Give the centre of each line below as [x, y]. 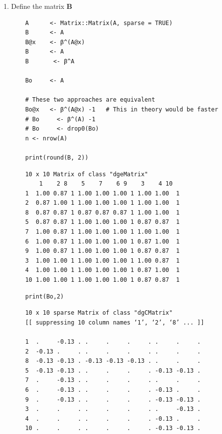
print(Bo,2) [45, 296]
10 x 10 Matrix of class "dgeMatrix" [86, 174]
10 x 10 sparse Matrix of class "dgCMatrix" [99, 313]
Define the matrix [38, 6]
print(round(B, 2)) [57, 157]
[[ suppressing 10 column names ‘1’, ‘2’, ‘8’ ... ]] [115, 322]
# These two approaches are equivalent [90, 100]
